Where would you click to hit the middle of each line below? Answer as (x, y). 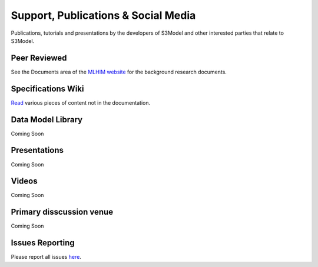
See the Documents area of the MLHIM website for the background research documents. (119, 72)
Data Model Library (47, 120)
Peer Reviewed (39, 58)
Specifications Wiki (47, 89)
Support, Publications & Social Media (103, 15)
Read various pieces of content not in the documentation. (80, 102)
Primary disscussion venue (62, 212)
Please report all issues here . (46, 257)
